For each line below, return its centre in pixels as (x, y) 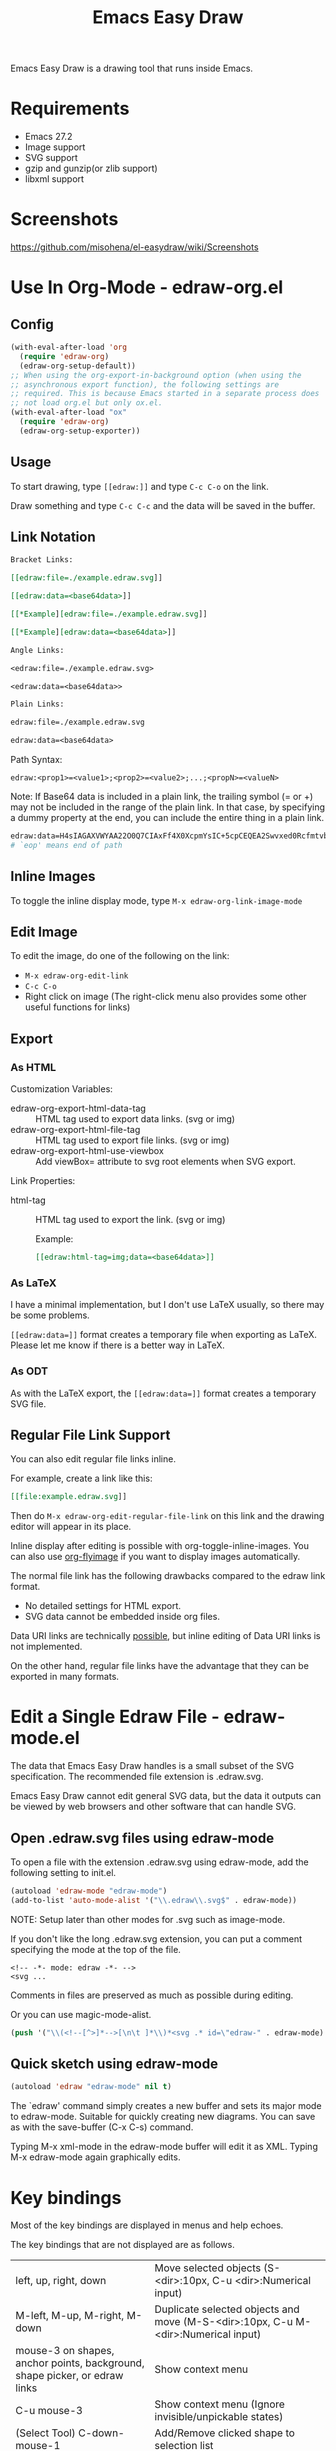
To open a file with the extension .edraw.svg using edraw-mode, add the (159, 1862)
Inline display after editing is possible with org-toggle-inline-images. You (160, 1546)
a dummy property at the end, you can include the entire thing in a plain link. (167, 818)
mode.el (45, 1738)
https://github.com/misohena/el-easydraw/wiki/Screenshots (134, 247)
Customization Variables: (61, 1089)
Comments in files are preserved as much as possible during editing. (152, 1995)
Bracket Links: (42, 560)
